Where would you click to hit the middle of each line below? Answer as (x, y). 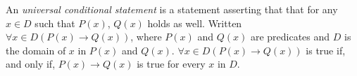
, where (146, 37)
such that (55, 23)
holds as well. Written (195, 23)
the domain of (36, 50)
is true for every (171, 64)
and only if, (31, 64)
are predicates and (290, 37)
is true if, (326, 50)
